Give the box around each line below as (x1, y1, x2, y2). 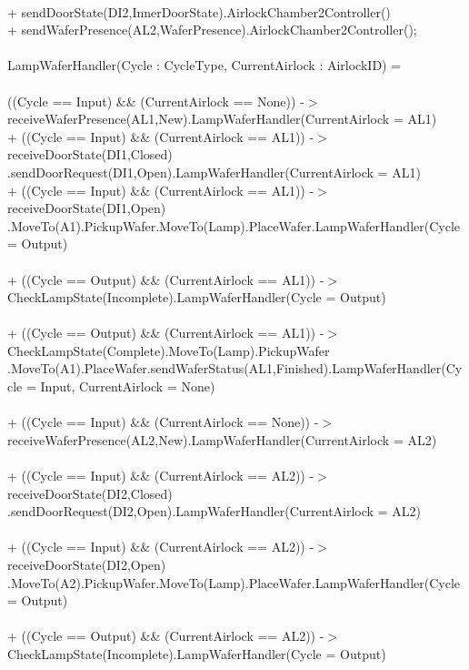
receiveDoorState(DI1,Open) (7, 198, 166, 218)
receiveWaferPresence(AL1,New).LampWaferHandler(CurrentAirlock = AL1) (7, 109, 437, 128)
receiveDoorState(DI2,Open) (7, 555, 166, 574)
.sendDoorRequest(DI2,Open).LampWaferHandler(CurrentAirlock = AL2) (7, 502, 421, 521)
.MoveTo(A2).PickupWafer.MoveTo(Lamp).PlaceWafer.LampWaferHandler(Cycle (7, 573, 461, 592)
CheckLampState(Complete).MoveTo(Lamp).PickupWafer (7, 340, 330, 360)
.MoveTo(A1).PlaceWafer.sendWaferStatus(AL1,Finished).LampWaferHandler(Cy (7, 359, 463, 378)
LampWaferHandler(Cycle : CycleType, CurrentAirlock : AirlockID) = (7, 56, 402, 75)
